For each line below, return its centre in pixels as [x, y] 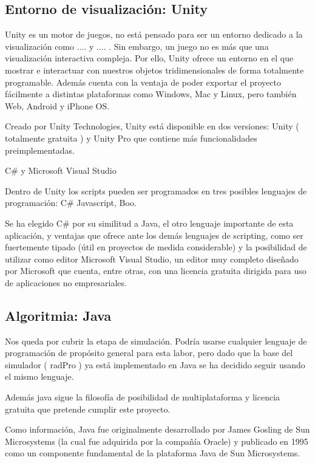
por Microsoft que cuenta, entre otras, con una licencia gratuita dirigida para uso [156, 271]
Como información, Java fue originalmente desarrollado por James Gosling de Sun [157, 429]
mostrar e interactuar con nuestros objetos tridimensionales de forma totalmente [154, 70]
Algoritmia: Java [58, 315]
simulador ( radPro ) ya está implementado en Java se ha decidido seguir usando [155, 364]
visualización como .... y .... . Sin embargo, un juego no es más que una [137, 46]
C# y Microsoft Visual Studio [61, 170]
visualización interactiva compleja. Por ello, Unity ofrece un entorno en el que [149, 58]
